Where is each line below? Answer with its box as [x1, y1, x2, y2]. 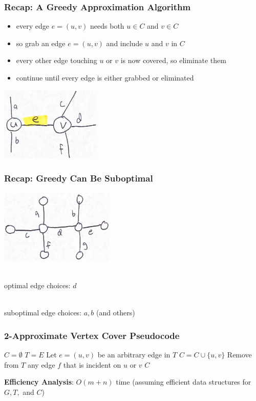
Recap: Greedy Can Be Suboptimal [4, 172, 153, 185]
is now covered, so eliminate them [120, 55, 226, 66]
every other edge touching [16, 55, 97, 66]
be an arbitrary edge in [97, 349, 170, 360]
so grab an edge [16, 37, 66, 48]
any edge [27, 359, 55, 370]
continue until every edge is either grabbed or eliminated [16, 72, 194, 83]
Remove [227, 349, 252, 360]
